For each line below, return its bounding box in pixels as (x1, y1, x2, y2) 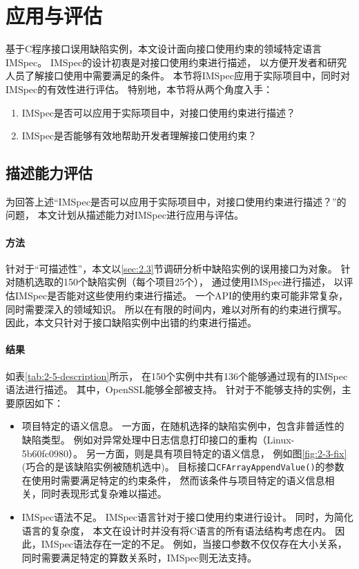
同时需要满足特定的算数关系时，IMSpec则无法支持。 (21, 550, 258, 564)
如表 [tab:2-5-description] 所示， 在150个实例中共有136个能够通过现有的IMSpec (6, 368, 348, 383)
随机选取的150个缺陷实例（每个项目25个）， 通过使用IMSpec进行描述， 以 (14, 274, 344, 289)
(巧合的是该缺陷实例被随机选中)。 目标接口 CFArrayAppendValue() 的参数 (21, 459, 345, 474)
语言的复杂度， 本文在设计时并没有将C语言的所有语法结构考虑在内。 (21, 523, 332, 537)
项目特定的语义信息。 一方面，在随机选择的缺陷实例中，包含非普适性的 (21, 419, 345, 433)
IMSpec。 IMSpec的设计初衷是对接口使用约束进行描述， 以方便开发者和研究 (6, 54, 347, 69)
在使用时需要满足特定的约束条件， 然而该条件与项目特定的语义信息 (21, 472, 325, 487)
